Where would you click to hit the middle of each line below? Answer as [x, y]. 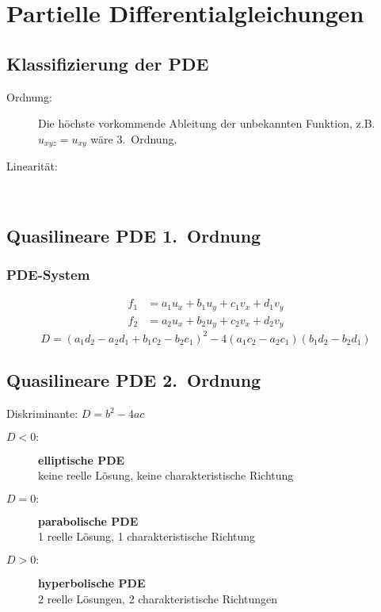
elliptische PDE [82, 459]
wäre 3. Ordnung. [134, 138]
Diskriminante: [42, 413]
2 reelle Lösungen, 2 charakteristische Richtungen [158, 598]
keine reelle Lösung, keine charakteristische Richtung [166, 475]
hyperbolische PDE [92, 583]
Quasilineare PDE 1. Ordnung [134, 235]
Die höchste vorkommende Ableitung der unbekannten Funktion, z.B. [207, 123]
